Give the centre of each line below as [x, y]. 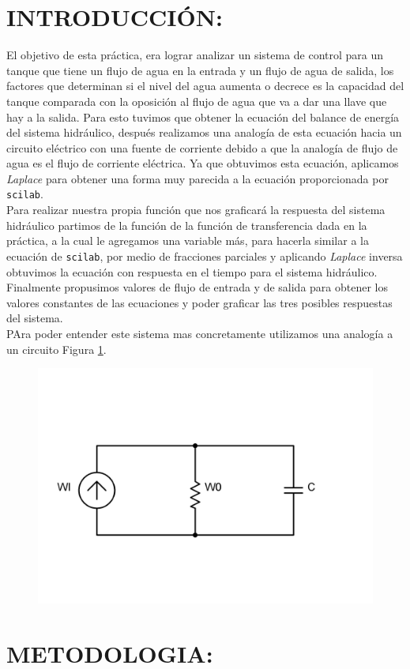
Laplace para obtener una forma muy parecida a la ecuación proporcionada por [197, 178]
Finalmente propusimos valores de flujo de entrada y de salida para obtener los [197, 287]
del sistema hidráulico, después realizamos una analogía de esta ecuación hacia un [204, 132]
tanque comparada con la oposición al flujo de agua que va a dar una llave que [197, 101]
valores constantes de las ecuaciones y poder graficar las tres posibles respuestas [199, 302]
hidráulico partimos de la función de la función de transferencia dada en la [187, 225]
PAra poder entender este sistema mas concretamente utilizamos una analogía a [200, 333]
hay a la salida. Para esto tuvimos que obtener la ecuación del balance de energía [203, 117]
